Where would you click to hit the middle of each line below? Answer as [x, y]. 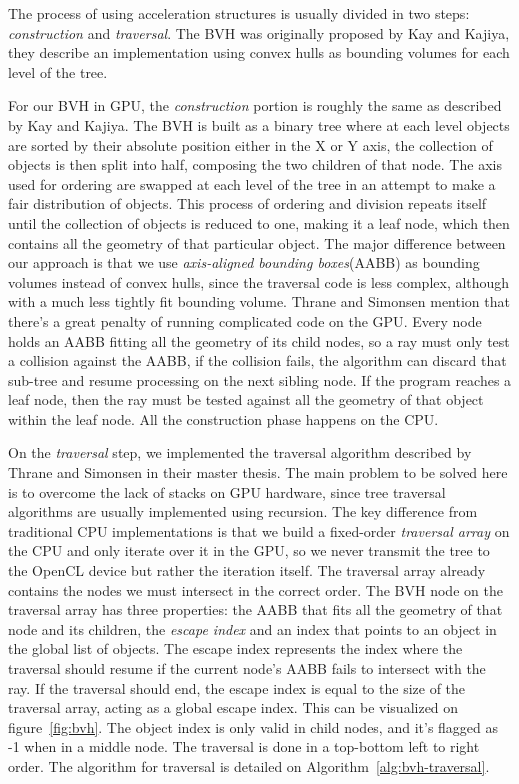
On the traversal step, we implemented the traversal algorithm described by [240, 452]
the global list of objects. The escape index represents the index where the [235, 648]
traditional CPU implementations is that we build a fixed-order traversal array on [259, 530]
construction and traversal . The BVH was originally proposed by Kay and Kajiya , [259, 32]
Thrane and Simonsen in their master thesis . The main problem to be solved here [258, 472]
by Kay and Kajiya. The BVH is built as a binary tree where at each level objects [259, 124]
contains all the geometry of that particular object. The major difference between [257, 242]
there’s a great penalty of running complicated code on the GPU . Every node [245, 320]
